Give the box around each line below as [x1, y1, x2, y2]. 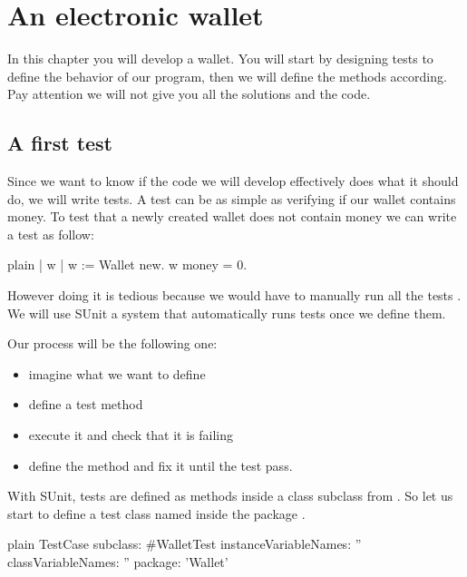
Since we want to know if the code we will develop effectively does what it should [7, 171, 459, 191]
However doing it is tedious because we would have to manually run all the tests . [7, 286, 462, 305]
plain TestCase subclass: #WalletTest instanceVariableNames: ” [7, 534, 362, 553]
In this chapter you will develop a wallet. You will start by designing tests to [7, 49, 433, 68]
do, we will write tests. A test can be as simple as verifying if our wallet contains [7, 189, 456, 208]
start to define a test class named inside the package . [7, 504, 306, 523]
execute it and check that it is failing [28, 425, 234, 445]
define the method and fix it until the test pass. [28, 455, 293, 474]
